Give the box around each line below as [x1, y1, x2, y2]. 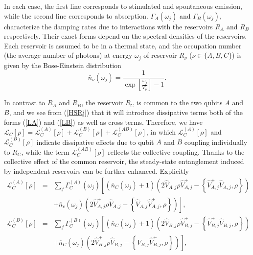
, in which [146, 126, 176, 137]
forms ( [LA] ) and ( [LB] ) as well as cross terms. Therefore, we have [4, 116, 203, 127]
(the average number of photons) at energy [4, 50, 133, 60]
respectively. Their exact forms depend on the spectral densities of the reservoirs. [4, 31, 247, 41]
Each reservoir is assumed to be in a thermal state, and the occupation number [4, 40, 242, 50]
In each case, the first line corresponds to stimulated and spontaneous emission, [4, 1, 242, 11]
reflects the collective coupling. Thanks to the [108, 146, 245, 157]
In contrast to [4, 97, 46, 108]
